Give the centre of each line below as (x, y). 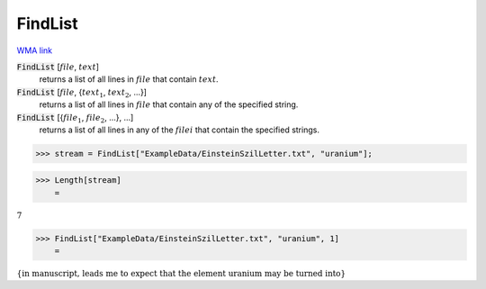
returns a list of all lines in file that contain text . (129, 79)
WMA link (35, 50)
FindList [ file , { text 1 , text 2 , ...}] (82, 93)
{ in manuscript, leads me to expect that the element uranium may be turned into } (181, 274)
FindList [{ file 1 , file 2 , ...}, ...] (75, 118)
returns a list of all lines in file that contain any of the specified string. (169, 104)
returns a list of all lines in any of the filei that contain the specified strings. (179, 130)
